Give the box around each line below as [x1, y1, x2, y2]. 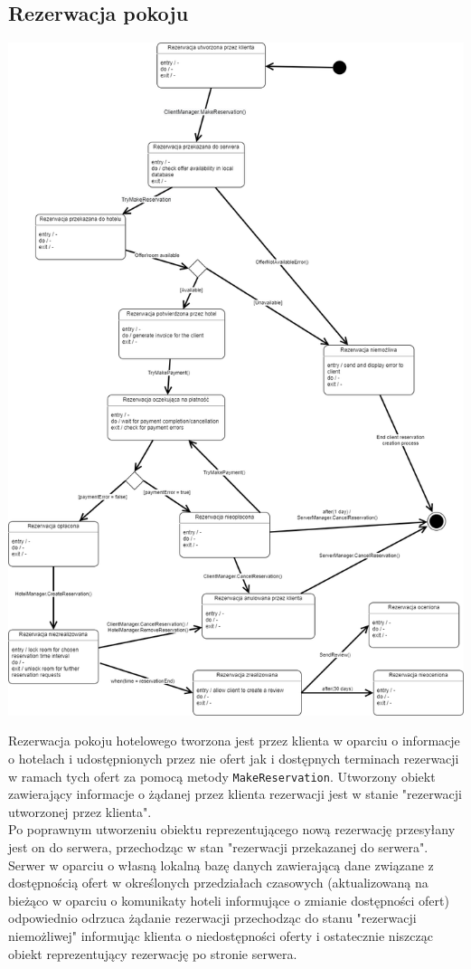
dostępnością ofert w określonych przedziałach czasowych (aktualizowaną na [8, 873, 429, 892]
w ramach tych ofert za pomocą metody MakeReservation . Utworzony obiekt [8, 766, 436, 785]
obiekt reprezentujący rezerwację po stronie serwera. [8, 944, 297, 963]
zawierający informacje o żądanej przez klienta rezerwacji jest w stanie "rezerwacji [8, 784, 462, 803]
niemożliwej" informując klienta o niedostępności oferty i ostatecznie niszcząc [8, 926, 433, 945]
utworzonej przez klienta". [8, 802, 152, 821]
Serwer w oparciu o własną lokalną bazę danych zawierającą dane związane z [8, 855, 434, 874]
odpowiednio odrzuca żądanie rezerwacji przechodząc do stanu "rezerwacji [8, 908, 417, 927]
